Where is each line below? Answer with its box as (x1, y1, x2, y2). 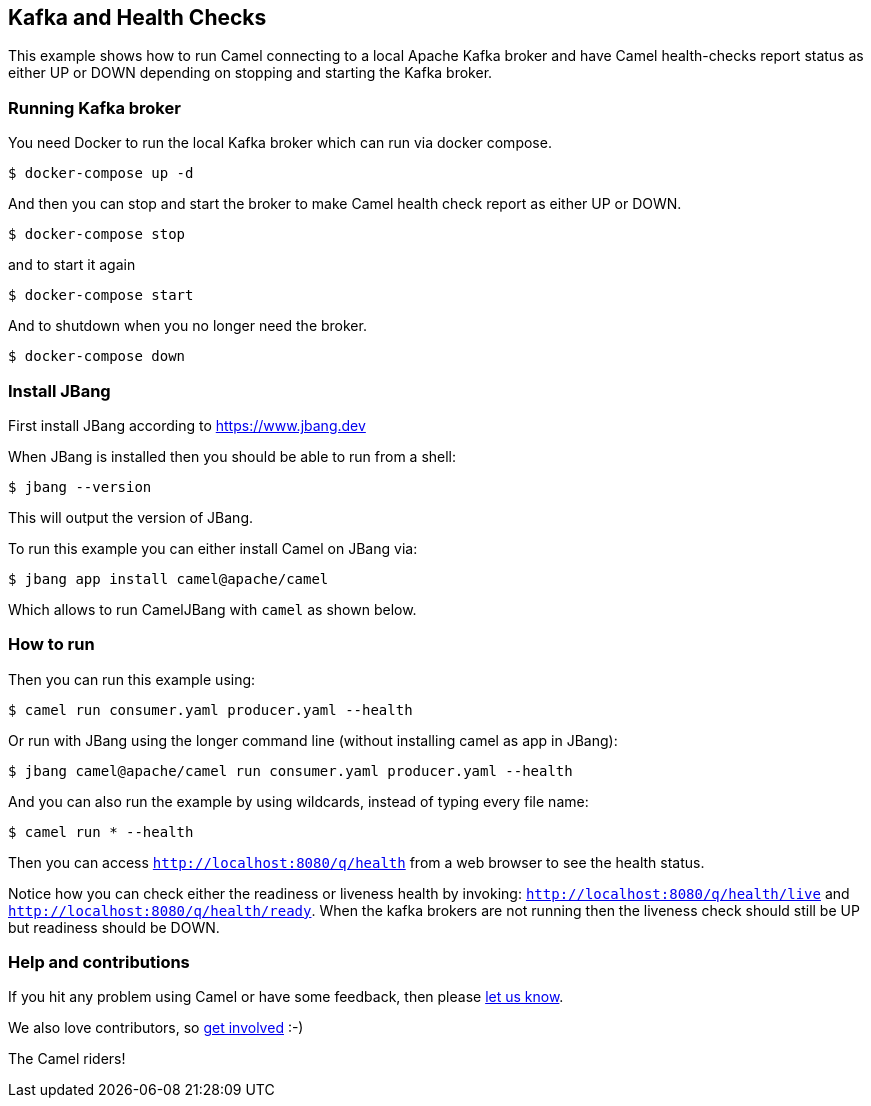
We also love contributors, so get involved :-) (8, 1019, 304, 1037)
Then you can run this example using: (8, 670, 256, 688)
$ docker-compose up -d (8, 165, 194, 182)
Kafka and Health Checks (8, 5, 267, 30)
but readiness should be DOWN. (8, 918, 220, 936)
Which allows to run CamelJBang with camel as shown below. (8, 600, 417, 618)
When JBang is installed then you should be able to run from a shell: (8, 447, 457, 465)
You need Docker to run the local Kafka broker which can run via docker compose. (8, 134, 552, 152)
